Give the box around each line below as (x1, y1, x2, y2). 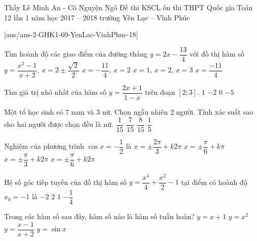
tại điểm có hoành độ (181, 176, 247, 187)
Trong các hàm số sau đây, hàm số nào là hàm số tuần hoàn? (4, 211, 195, 222)
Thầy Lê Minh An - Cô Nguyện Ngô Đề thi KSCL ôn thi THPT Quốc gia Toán (4, 2, 253, 12)
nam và (71, 106, 94, 117)
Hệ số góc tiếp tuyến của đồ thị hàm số (4, 176, 127, 187)
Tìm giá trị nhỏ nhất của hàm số (4, 87, 107, 97)
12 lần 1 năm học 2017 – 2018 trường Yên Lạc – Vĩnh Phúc (4, 12, 190, 22)
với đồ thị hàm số (189, 48, 244, 59)
